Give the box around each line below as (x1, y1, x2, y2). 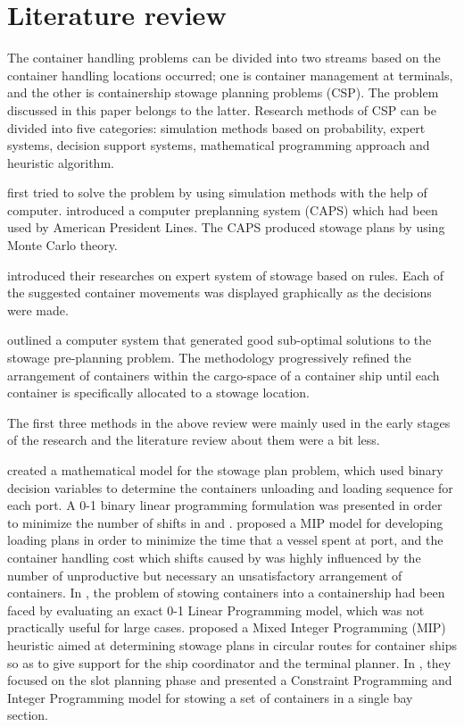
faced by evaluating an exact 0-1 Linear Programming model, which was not (7, 600, 425, 619)
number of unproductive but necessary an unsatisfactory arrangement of (7, 565, 402, 584)
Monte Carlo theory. (7, 236, 118, 255)
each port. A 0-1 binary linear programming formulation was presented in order (7, 496, 443, 514)
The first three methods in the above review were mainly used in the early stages (7, 413, 451, 431)
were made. (7, 300, 69, 319)
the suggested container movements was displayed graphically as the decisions (7, 283, 432, 302)
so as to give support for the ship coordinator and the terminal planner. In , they (7, 653, 452, 672)
